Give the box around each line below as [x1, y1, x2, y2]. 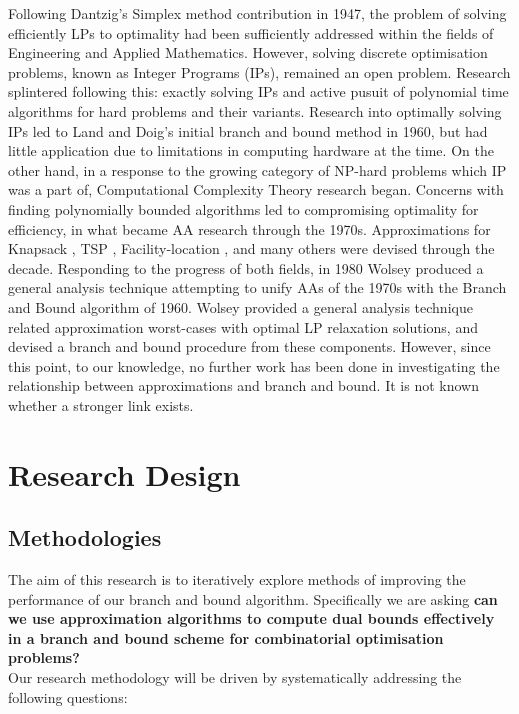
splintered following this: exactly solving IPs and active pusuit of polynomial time [8, 81, 509, 102]
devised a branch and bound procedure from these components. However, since [8, 336, 491, 357]
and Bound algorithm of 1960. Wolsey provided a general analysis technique [8, 296, 473, 317]
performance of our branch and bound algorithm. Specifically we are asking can [8, 588, 498, 609]
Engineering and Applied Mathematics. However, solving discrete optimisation [8, 42, 488, 63]
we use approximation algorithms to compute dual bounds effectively [8, 608, 495, 629]
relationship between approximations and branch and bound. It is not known [8, 375, 479, 396]
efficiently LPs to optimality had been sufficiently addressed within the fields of [8, 22, 494, 43]
